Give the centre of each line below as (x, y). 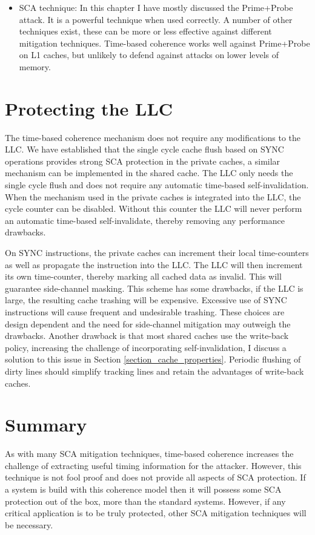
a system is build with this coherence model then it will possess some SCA (143, 489)
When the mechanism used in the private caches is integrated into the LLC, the (153, 196)
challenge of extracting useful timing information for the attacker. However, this (153, 465)
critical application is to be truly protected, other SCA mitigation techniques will (156, 513)
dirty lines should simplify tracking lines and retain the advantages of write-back (154, 371)
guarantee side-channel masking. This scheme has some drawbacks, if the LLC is (154, 288)
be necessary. (29, 524)
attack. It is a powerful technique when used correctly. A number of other (156, 19)
